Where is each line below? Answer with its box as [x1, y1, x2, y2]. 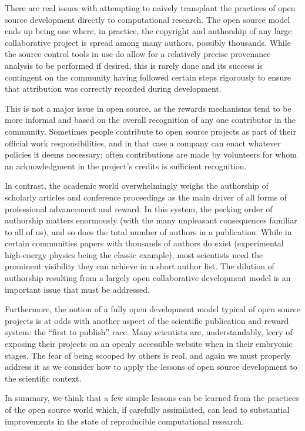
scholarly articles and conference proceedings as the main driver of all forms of [5, 191, 287, 203]
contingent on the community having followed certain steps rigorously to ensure [5, 71, 291, 83]
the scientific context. [5, 372, 82, 384]
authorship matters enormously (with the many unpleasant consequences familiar [5, 214, 297, 226]
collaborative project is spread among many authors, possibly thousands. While [5, 36, 291, 48]
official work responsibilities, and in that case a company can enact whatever [5, 136, 281, 149]
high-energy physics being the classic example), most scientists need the [5, 248, 263, 260]
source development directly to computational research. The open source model [5, 13, 290, 25]
